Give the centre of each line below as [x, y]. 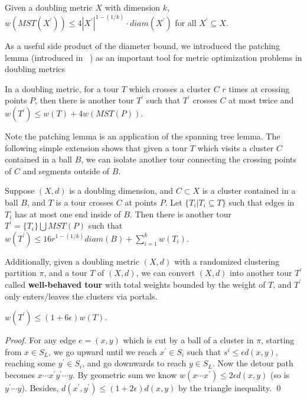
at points [141, 202]
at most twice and [261, 100]
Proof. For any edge [40, 340]
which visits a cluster [236, 147]
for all [186, 23]
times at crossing [259, 88]
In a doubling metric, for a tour [62, 88]
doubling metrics [35, 69]
